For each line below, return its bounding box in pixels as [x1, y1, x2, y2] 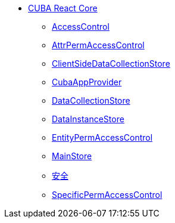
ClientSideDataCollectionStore [52, 58, 170, 69]
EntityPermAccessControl [52, 132, 153, 143]
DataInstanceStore [52, 114, 124, 124]
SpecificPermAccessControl [52, 190, 162, 200]
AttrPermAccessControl [52, 40, 145, 50]
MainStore [52, 151, 92, 161]
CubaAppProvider [52, 77, 122, 87]
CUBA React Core [28, 3, 98, 13]
